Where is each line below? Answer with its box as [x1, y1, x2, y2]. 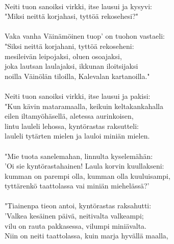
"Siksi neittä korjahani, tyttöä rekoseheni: [5, 40, 134, 51]
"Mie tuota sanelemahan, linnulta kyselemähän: [5, 150, 153, 161]
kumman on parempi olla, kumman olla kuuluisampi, [5, 170, 170, 181]
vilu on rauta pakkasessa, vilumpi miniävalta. [5, 220, 146, 231]
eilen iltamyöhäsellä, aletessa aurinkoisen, [5, 111, 134, 121]
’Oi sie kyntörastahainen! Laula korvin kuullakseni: [5, 160, 164, 171]
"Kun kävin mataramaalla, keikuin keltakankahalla [5, 100, 163, 111]
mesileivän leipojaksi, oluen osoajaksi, [5, 50, 122, 61]
